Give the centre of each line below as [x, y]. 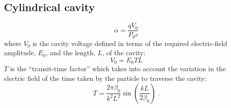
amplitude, [20, 53]
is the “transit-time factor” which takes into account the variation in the [118, 69]
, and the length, [71, 53]
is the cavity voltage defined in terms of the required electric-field [130, 43]
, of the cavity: [124, 53]
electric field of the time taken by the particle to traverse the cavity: [106, 78]
